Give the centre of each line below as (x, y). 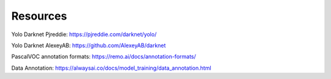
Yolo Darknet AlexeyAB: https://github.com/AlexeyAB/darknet (89, 45)
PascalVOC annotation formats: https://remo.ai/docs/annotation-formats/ (104, 57)
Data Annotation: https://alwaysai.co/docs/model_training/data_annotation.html (111, 68)
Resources (39, 16)
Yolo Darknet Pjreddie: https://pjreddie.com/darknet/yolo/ (84, 34)
